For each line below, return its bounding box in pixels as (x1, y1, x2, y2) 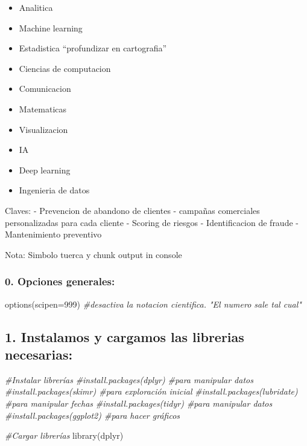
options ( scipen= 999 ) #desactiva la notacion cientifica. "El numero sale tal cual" (5, 297, 302, 310)
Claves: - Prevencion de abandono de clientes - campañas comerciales (5, 204, 260, 216)
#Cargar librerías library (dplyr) (5, 429, 124, 442)
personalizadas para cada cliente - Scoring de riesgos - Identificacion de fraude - (5, 216, 299, 228)
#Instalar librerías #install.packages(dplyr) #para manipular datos (5, 373, 253, 386)
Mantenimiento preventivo (5, 228, 102, 241)
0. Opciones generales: (5, 274, 115, 289)
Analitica (19, 1, 53, 13)
